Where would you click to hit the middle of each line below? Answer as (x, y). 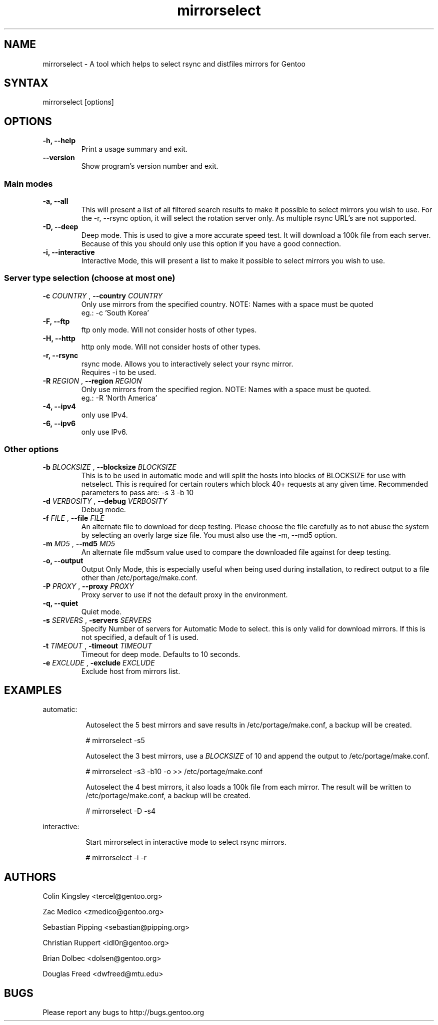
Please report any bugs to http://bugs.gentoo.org (123, 1012)
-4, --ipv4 (59, 406)
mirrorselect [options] (78, 102)
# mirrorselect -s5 (115, 741)
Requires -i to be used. (119, 372)
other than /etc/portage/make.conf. (139, 577)
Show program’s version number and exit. (150, 166)
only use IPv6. (104, 432)
